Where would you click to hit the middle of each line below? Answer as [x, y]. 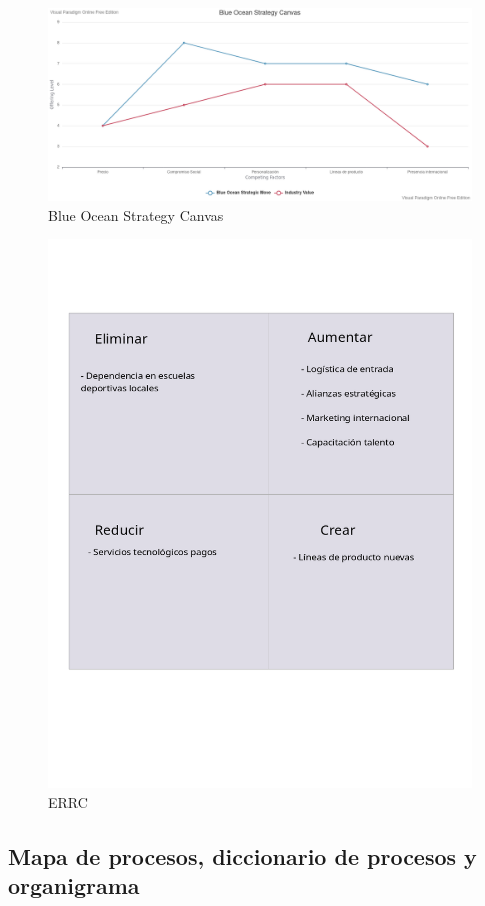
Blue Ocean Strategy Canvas [136, 214]
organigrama [74, 885]
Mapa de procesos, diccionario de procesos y [242, 855]
